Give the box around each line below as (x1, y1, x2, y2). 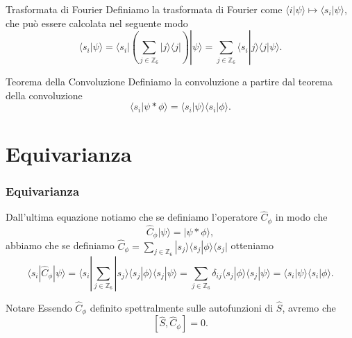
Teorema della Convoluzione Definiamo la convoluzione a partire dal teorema (6, 74, 333, 89)
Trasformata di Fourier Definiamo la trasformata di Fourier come (6, 2, 283, 16)
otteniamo (231, 238, 274, 253)
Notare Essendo (6, 300, 72, 314)
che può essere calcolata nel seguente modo (6, 15, 188, 30)
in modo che (275, 210, 328, 224)
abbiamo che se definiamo (6, 238, 115, 253)
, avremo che (282, 300, 336, 314)
